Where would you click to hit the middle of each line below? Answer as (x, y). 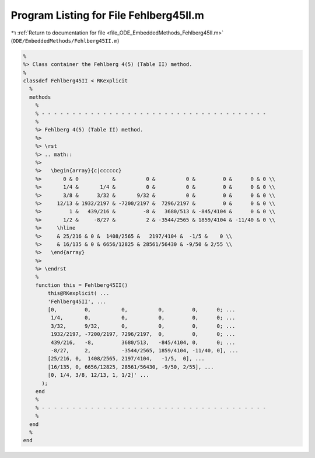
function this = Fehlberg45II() (82, 285)
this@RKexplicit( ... (78, 293)
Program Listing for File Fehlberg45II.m (107, 15)
